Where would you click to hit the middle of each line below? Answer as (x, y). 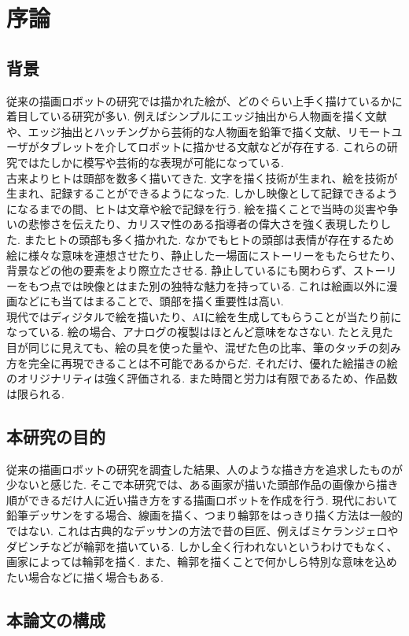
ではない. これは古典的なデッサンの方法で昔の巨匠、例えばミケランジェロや (203, 531)
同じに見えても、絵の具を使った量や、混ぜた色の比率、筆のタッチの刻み (214, 348)
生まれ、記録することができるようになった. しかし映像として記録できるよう (202, 193)
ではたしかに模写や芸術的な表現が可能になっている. (150, 162)
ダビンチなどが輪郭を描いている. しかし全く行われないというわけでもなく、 (202, 546)
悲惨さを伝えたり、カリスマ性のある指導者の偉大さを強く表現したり (204, 224)
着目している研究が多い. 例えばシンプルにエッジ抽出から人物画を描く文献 (197, 116)
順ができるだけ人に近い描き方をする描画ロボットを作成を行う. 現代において (202, 499)
